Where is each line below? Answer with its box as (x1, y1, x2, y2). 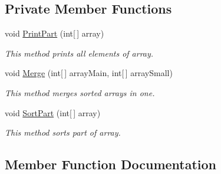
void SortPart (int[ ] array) (5, 106, 101, 119)
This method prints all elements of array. (5, 47, 154, 59)
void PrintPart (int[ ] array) (5, 27, 104, 40)
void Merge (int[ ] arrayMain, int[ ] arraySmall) (5, 67, 173, 79)
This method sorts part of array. (5, 126, 121, 139)
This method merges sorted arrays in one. (5, 86, 155, 99)
